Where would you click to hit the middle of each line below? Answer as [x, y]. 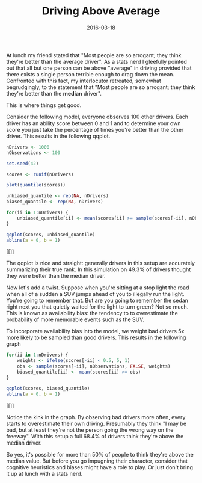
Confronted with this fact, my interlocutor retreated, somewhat [84, 81]
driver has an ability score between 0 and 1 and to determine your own [93, 123]
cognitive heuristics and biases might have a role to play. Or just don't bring [100, 467]
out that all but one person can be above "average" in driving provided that [99, 68]
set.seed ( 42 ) [23, 164]
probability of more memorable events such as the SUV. [75, 319]
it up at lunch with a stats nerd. [44, 473]
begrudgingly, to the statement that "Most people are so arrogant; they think [101, 87]
